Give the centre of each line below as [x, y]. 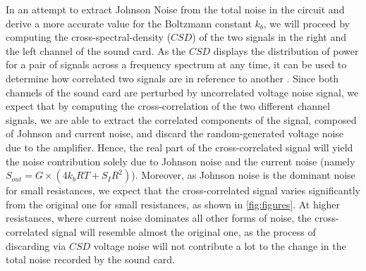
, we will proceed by [306, 23]
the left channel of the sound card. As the [96, 50]
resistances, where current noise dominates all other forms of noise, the [159, 218]
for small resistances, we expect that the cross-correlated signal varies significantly [183, 190]
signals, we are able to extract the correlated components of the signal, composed [181, 119]
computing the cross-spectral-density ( [89, 37]
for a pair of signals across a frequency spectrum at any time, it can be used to [176, 64]
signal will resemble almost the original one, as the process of [184, 231]
